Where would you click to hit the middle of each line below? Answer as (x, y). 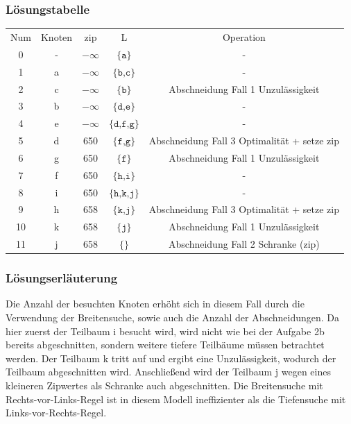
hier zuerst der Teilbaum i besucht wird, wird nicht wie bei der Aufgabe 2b (165, 331)
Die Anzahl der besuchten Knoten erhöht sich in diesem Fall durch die (155, 304)
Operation (244, 36)
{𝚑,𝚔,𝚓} (124, 193)
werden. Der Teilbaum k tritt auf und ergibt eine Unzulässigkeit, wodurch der (171, 358)
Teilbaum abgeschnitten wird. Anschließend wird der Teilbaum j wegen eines (168, 372)
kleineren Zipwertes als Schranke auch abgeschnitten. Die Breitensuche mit (164, 385)
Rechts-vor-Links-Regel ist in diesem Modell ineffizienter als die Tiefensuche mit (176, 399)
